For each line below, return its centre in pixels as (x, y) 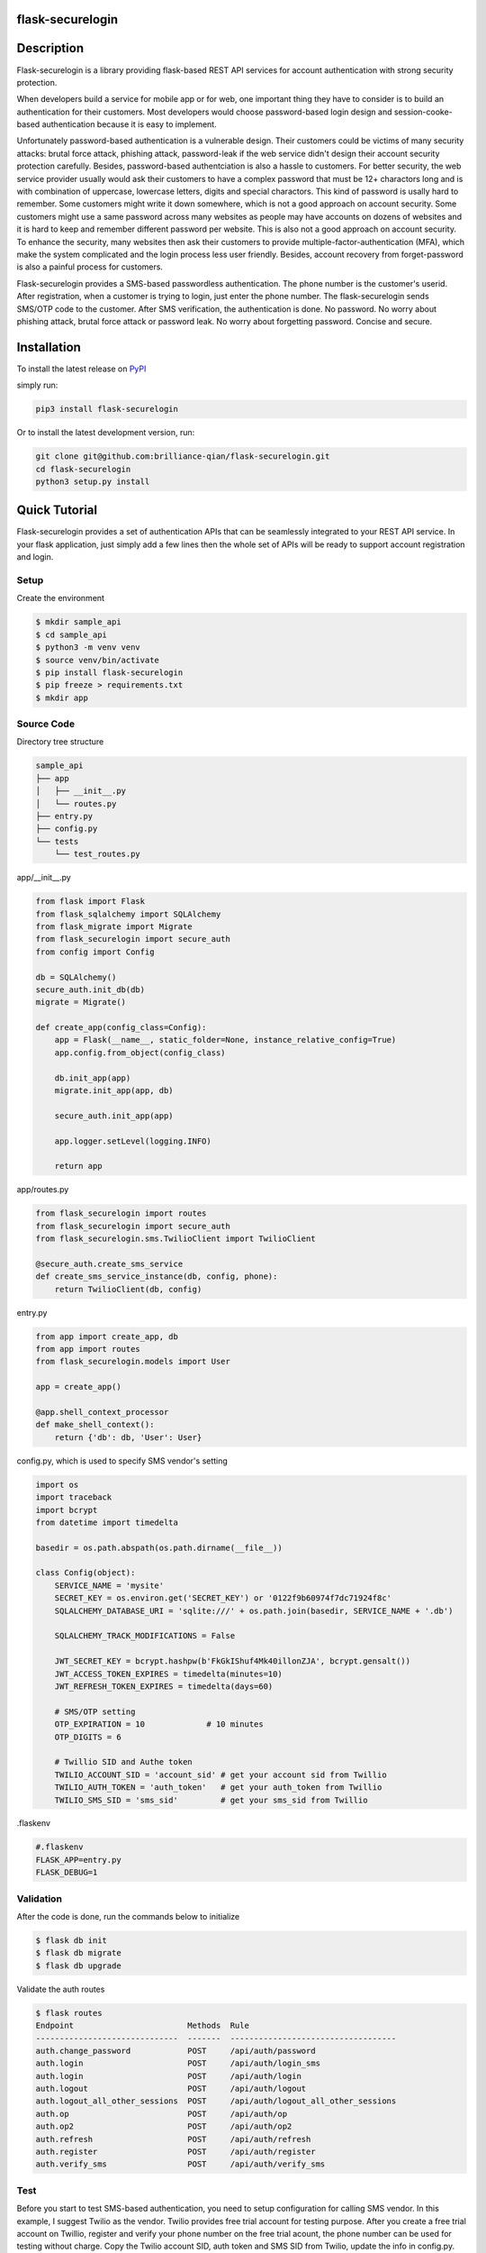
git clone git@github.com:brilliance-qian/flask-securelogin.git (183, 456)
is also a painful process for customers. (90, 267)
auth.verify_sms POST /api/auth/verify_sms (180, 2164)
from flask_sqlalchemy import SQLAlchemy (128, 914)
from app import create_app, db (107, 1336)
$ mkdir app (62, 698)
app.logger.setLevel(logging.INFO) (133, 1141)
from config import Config (95, 952)
